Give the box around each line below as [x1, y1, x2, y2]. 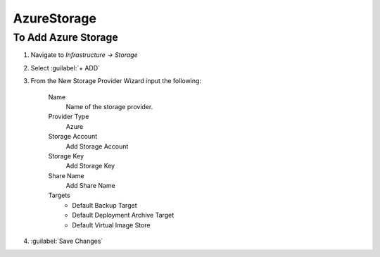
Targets [48, 191, 70, 200]
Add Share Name [65, 182, 115, 190]
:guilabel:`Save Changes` [30, 237, 103, 246]
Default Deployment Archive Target [72, 211, 175, 220]
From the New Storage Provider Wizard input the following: [30, 77, 202, 85]
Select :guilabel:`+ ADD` [30, 63, 101, 72]
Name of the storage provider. [65, 102, 153, 111]
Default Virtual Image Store [72, 220, 151, 229]
